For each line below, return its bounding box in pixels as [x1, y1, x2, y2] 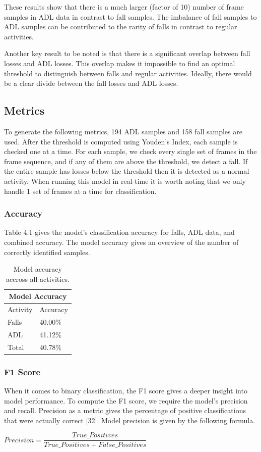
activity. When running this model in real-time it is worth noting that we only [4, 175, 246, 186]
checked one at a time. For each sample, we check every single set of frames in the [4, 146, 257, 157]
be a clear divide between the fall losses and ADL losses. [4, 78, 178, 88]
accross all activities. [6, 273, 70, 284]
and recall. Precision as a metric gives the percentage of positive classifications [4, 405, 246, 416]
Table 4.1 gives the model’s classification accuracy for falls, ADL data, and [4, 227, 235, 237]
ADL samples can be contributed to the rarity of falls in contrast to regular [4, 21, 237, 32]
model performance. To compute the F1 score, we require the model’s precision [4, 395, 248, 406]
